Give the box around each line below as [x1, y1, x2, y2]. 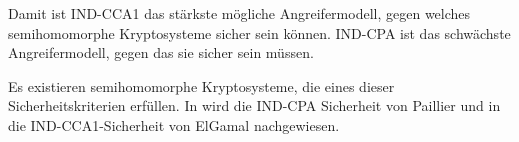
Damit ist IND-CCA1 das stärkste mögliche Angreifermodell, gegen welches [8, 3, 471, 23]
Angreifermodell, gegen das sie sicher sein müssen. [8, 42, 314, 63]
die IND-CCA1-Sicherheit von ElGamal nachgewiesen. [8, 114, 340, 135]
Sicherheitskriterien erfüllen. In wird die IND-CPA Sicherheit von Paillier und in [8, 95, 501, 116]
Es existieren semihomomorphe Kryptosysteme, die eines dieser [8, 75, 395, 96]
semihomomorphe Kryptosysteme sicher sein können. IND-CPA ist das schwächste [8, 22, 511, 43]
